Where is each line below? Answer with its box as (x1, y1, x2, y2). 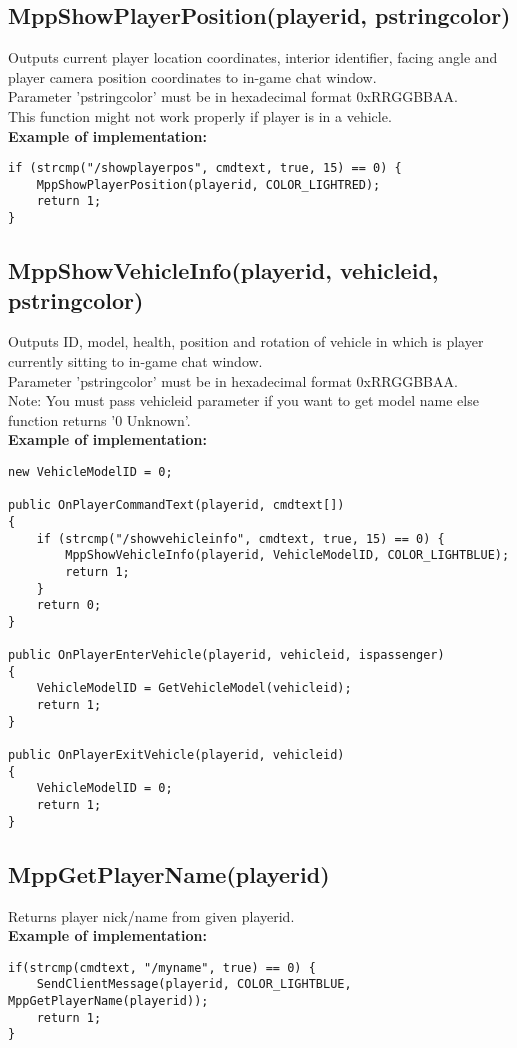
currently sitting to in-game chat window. (8, 350, 263, 371)
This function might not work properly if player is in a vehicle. (8, 105, 392, 126)
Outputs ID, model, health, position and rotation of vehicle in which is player (8, 331, 484, 352)
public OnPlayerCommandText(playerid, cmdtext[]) (8, 498, 345, 513)
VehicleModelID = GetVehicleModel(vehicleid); (36, 681, 352, 696)
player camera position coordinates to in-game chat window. (8, 66, 377, 87)
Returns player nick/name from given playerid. (8, 905, 295, 926)
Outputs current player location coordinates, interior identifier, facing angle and (8, 47, 498, 68)
